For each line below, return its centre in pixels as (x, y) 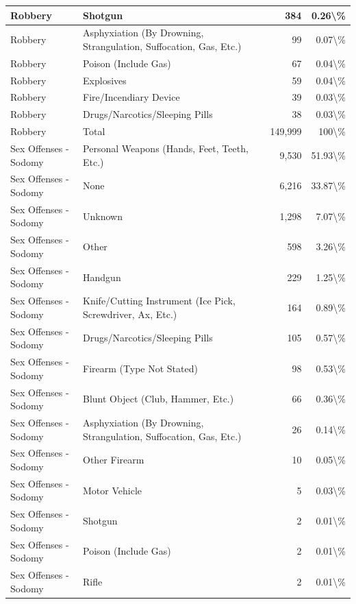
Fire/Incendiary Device (131, 97)
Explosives (105, 80)
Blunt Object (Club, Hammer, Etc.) (158, 399)
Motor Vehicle (113, 490)
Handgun (102, 277)
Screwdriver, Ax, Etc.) (130, 314)
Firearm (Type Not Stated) (140, 368)
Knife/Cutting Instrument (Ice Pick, (159, 301)
